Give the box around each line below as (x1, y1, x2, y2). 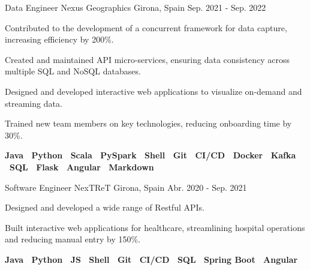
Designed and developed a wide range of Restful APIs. (5, 201, 204, 214)
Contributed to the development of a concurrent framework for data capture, (5, 21, 287, 34)
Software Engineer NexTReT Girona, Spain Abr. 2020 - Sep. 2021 (5, 181, 247, 193)
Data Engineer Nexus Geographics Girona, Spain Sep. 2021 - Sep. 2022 (5, 1, 266, 13)
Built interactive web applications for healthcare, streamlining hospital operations (5, 221, 305, 233)
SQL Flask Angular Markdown (10, 160, 154, 173)
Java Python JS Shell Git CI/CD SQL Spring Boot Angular (5, 253, 298, 265)
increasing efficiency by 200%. (5, 33, 114, 46)
